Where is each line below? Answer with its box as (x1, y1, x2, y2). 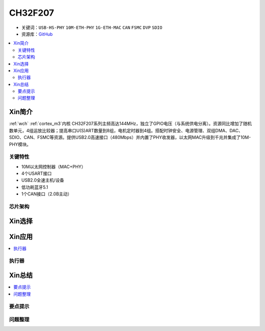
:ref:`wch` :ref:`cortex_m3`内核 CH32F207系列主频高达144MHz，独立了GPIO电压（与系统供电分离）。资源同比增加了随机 (9, 120, 252, 127)
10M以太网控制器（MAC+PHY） (21, 164, 86, 169)
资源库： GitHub (21, 31, 53, 37)
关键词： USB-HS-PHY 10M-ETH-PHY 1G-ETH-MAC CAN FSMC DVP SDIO (21, 24, 162, 30)
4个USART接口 (21, 170, 52, 176)
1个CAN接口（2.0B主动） (21, 191, 72, 197)
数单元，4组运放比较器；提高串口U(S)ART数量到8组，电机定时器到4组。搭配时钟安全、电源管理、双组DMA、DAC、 (9, 127, 243, 133)
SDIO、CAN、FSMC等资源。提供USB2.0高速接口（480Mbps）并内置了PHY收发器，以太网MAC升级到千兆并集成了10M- (9, 135, 251, 141)
